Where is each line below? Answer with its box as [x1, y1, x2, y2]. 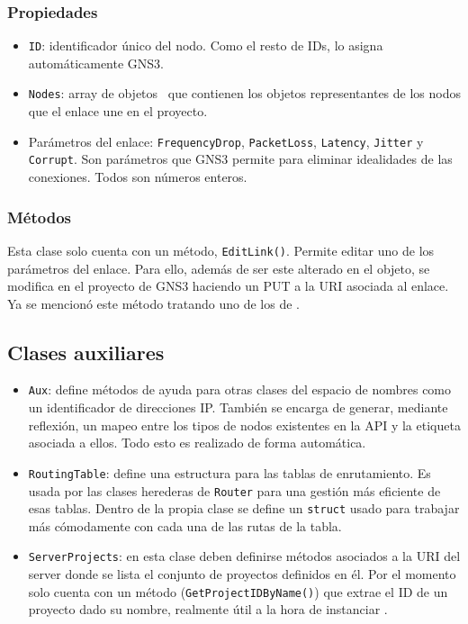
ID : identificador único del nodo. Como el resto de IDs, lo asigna [28, 36, 383, 55]
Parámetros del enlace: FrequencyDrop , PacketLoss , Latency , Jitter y [28, 131, 424, 150]
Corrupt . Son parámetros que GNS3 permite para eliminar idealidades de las [28, 149, 453, 168]
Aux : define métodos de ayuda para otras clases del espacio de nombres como [28, 380, 452, 399]
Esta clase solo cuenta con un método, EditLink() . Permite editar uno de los [7, 240, 435, 259]
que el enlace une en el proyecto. [28, 102, 208, 121]
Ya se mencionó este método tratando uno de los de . [7, 294, 300, 312]
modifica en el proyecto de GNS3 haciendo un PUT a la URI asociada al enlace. [7, 276, 449, 295]
